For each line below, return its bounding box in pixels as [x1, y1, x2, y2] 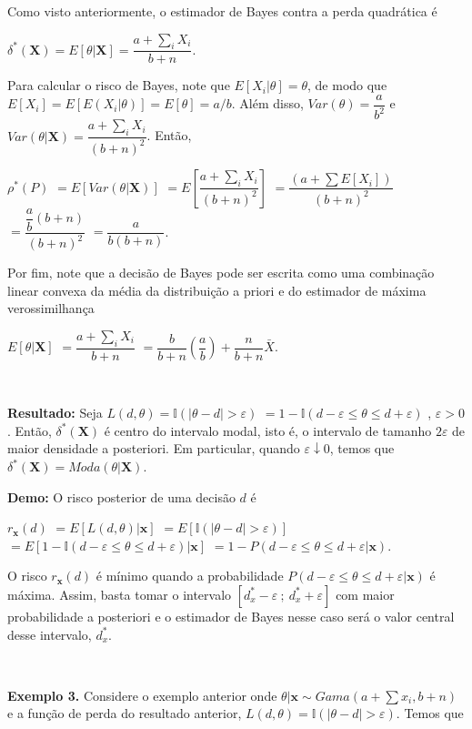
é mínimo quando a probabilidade [95, 566, 284, 585]
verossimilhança [7, 299, 95, 318]
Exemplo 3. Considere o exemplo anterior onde [7, 685, 277, 704]
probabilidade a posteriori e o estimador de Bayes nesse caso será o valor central [7, 606, 455, 625]
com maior [336, 584, 395, 603]
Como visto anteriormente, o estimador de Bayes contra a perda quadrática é [7, 2, 437, 20]
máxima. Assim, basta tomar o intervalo [7, 584, 232, 603]
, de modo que [307, 76, 387, 95]
